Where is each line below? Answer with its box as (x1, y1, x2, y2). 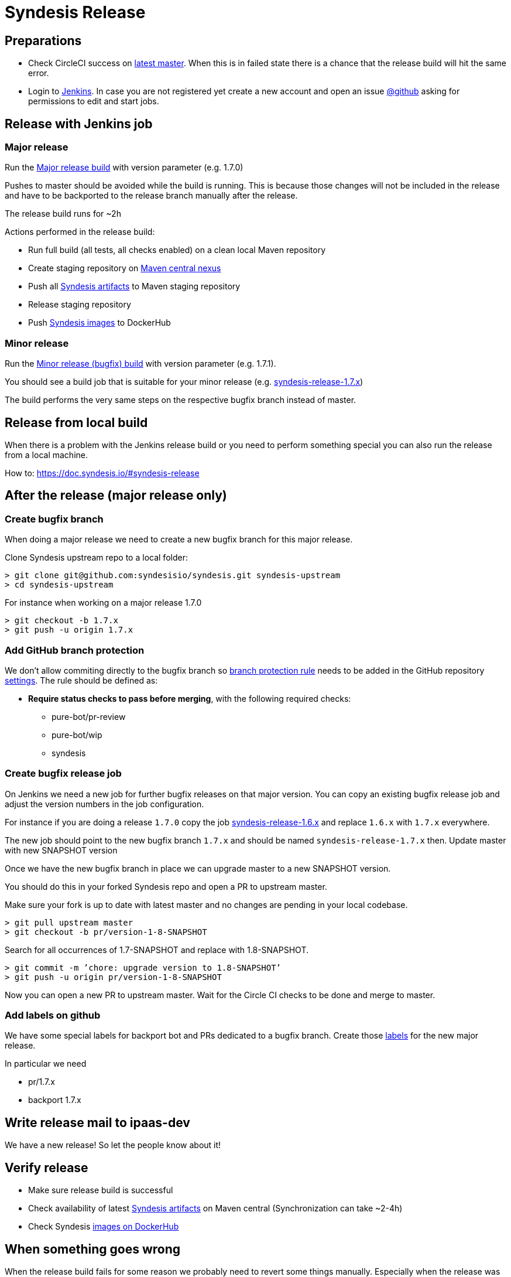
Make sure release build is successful (28, 1185, 173, 1196)
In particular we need (5, 1059, 87, 1069)
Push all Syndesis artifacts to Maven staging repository (28, 281, 241, 292)
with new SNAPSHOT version (5, 845, 118, 855)
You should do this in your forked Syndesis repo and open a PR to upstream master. (5, 881, 327, 892)
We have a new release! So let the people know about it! (5, 1140, 221, 1150)
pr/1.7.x (28, 1077, 55, 1087)
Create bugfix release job (5, 767, 122, 780)
